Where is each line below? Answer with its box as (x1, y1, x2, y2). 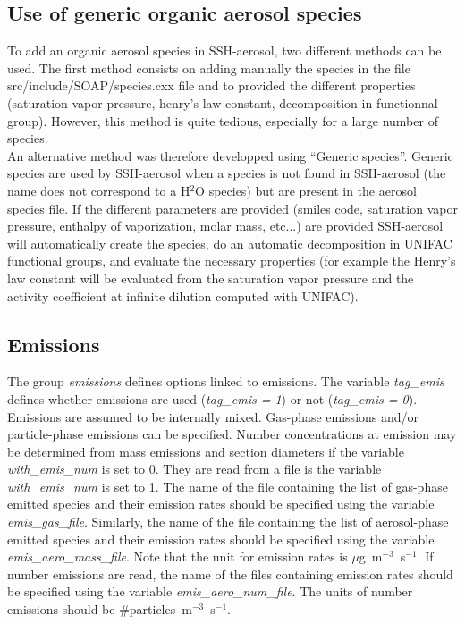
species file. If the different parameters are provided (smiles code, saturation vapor (7, 198, 458, 217)
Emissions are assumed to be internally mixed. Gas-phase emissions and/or (7, 407, 419, 426)
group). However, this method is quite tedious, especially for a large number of (7, 111, 438, 130)
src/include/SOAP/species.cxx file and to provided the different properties (7, 76, 416, 95)
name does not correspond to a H (7, 181, 190, 199)
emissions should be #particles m (7, 600, 192, 619)
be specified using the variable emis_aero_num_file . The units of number (7, 582, 413, 601)
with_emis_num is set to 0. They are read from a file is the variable (7, 460, 382, 478)
